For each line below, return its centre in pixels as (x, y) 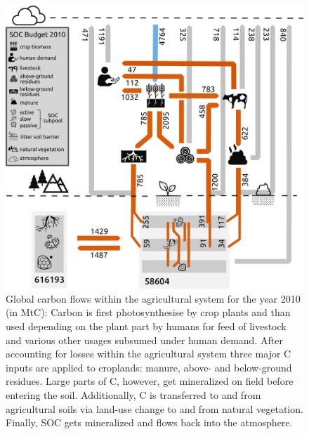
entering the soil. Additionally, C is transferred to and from (133, 395)
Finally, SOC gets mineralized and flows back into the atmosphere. (149, 422)
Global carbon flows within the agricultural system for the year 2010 (153, 298)
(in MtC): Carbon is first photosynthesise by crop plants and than (148, 312)
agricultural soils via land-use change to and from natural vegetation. (154, 408)
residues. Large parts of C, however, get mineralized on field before (150, 381)
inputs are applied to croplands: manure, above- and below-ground (149, 367)
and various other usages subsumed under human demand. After (144, 340)
